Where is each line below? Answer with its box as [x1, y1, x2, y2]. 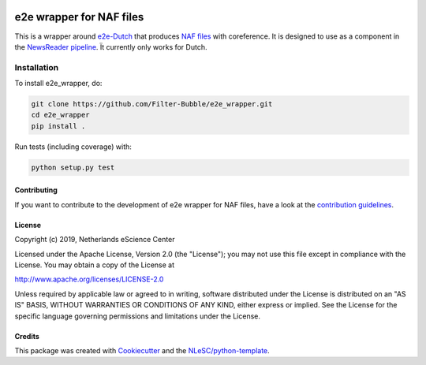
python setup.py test [31, 162, 115, 172]
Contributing [14, 185, 58, 195]
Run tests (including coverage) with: [14, 142, 132, 151]
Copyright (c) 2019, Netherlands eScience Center [14, 235, 175, 244]
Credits [14, 331, 39, 341]
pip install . [31, 121, 86, 130]
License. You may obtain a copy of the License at [14, 260, 175, 270]
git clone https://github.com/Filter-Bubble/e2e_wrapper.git [31, 99, 273, 109]
